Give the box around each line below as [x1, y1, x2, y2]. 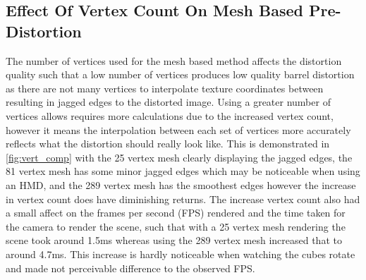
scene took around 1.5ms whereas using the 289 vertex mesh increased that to [6, 233, 342, 248]
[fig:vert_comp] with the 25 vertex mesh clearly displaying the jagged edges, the [6, 150, 353, 164]
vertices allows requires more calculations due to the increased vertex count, [6, 108, 334, 123]
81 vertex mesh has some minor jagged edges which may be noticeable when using [6, 164, 360, 178]
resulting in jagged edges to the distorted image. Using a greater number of [6, 95, 331, 109]
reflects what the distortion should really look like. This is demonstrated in [6, 136, 330, 151]
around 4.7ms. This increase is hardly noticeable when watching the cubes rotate [6, 246, 355, 261]
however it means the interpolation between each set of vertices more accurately [6, 122, 351, 137]
